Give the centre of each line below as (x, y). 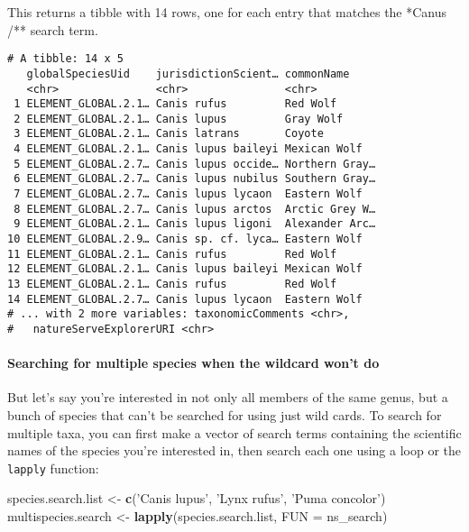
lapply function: (53, 468)
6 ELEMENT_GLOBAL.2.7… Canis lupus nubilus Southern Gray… (195, 179)
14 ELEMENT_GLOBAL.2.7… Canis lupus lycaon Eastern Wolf (185, 299)
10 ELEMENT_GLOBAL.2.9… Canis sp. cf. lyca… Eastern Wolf (185, 239)
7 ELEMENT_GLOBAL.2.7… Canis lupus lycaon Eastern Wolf (188, 194)
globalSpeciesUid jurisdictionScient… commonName (188, 73)
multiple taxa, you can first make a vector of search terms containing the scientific (234, 432)
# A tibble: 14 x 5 (65, 59)
